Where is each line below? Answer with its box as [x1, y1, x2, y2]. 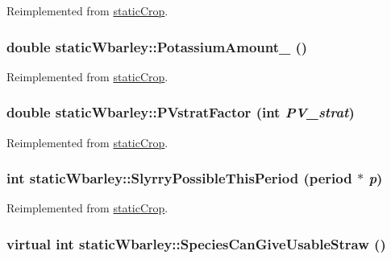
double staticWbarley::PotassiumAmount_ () [6, 36, 308, 56]
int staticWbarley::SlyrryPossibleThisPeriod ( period [6, 168, 352, 188]
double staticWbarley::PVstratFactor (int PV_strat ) [6, 102, 355, 122]
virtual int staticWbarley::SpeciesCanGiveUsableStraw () [6, 233, 386, 253]
